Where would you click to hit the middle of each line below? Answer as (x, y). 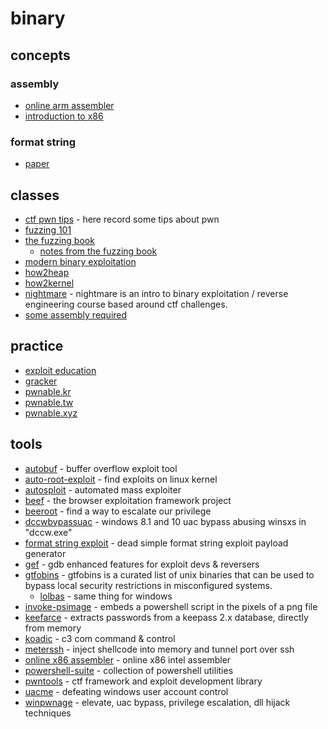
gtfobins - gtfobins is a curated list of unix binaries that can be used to (169, 574)
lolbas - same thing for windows (106, 596)
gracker (41, 381)
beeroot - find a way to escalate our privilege (118, 511)
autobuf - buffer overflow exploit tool (101, 468)
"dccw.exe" (48, 532)
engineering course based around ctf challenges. (126, 304)
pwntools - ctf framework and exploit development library (143, 681)
